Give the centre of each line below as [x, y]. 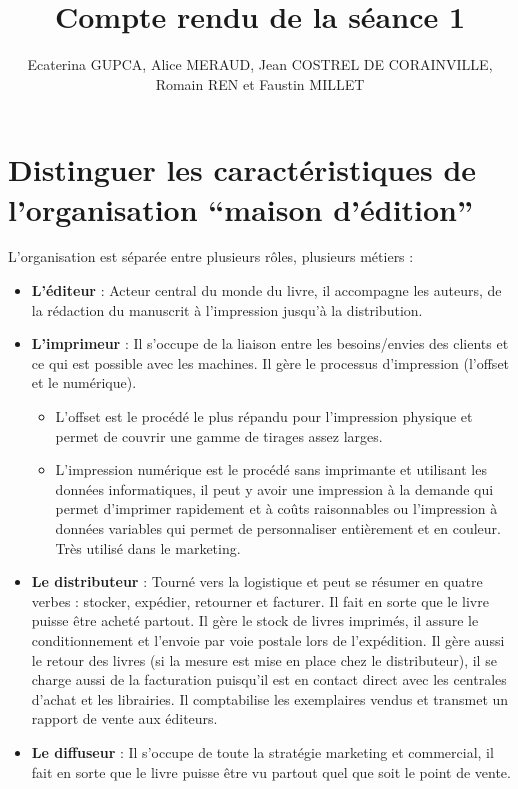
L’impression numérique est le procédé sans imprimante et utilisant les [271, 469]
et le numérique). [84, 382]
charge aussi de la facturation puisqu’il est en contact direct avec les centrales [269, 679]
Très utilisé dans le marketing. [148, 547]
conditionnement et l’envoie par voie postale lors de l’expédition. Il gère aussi [268, 639]
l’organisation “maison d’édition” [240, 208]
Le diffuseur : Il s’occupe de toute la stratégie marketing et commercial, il [262, 751]
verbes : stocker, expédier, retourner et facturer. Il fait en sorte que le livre [260, 600]
